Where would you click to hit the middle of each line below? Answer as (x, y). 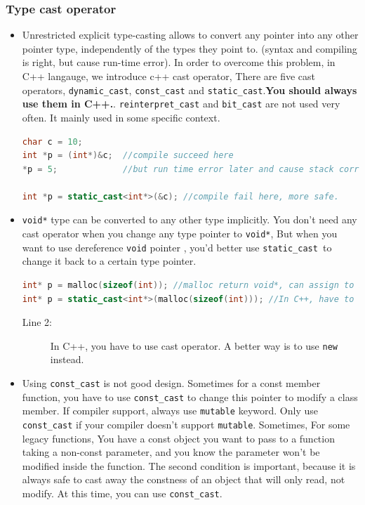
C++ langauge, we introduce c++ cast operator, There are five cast (168, 76)
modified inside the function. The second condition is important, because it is (189, 465)
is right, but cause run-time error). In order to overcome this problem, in (179, 62)
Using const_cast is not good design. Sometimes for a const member (171, 383)
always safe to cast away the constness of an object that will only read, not (184, 479)
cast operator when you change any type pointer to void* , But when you (180, 234)
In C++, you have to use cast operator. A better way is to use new (194, 345)
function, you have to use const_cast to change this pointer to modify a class (190, 396)
